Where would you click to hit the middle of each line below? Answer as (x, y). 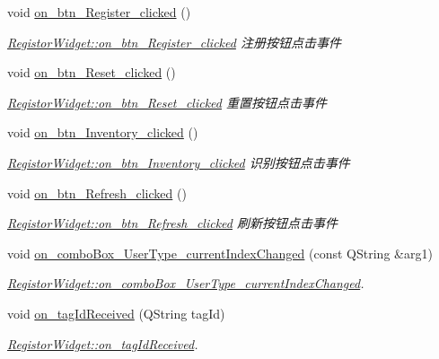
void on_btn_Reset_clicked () (92, 72)
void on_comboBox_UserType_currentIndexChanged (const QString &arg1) (220, 253)
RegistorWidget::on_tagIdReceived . (103, 343)
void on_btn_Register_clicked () (99, 12)
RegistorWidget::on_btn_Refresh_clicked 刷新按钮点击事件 (172, 223)
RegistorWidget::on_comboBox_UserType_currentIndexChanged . (186, 283)
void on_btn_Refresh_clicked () (97, 193)
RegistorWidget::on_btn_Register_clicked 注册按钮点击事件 (174, 42)
